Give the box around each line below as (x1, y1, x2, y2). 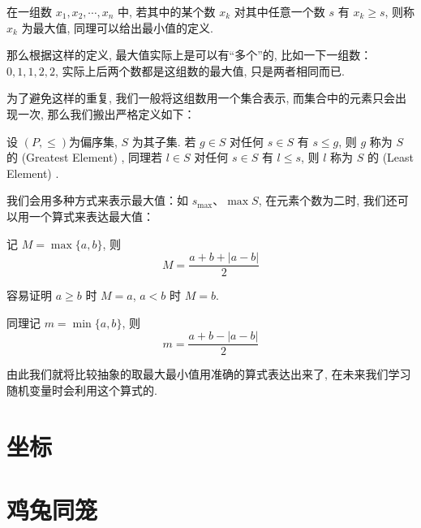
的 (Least (367, 149, 415, 166)
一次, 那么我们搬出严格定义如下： (17, 105, 195, 122)
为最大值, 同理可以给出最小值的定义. (21, 19, 214, 36)
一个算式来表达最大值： (28, 207, 154, 224)
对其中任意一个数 (234, 3, 325, 19)
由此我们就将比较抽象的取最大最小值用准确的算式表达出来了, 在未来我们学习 (6, 366, 411, 383)
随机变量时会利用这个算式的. (6, 382, 157, 399)
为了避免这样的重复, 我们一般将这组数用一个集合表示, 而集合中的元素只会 (6, 89, 396, 106)
